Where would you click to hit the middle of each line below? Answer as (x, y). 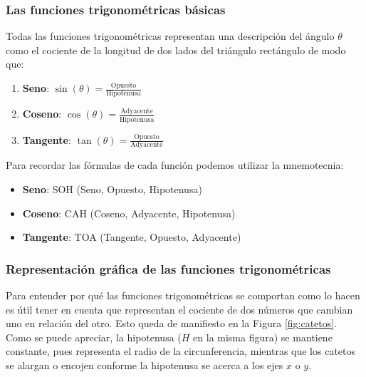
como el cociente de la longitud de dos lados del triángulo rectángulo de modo (176, 50)
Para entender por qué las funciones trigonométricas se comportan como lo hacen (183, 295)
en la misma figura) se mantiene (263, 337)
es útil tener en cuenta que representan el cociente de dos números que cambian (179, 309)
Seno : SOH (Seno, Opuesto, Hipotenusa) (112, 189)
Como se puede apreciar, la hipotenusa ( (94, 337)
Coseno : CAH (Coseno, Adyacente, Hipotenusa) (129, 213)
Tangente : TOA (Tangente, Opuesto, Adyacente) (132, 237)
